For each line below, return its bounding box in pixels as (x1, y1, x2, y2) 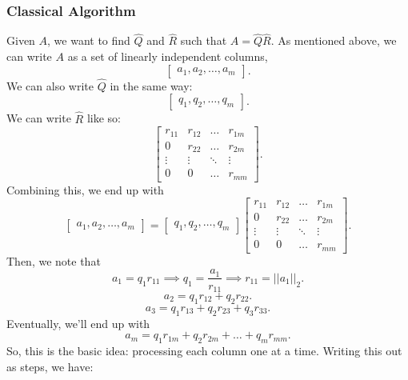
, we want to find (47, 32, 130, 49)
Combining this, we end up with (6, 181, 164, 198)
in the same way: (110, 77, 193, 94)
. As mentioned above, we (270, 32, 397, 49)
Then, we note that (6, 252, 101, 269)
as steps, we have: (6, 358, 94, 374)
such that (180, 32, 227, 49)
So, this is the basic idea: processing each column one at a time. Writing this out (6, 342, 402, 358)
